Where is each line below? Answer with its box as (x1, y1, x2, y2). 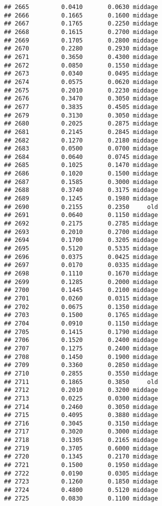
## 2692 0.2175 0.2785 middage (4, 220, 158, 227)
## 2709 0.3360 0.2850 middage (4, 361, 158, 369)
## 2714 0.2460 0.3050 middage (4, 403, 158, 410)
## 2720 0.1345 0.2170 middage (4, 453, 158, 460)
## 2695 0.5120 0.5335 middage (4, 245, 158, 252)
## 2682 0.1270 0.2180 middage (4, 136, 158, 144)
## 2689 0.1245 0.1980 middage (4, 195, 158, 202)
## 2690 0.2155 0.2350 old (4, 203, 158, 210)
